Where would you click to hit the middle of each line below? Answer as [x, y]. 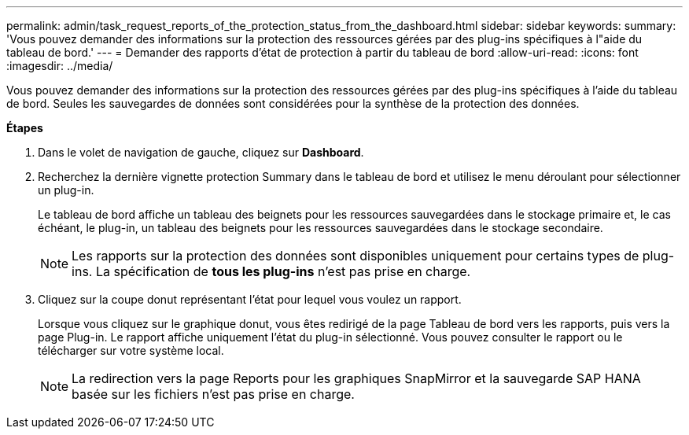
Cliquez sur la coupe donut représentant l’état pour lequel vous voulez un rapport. [250, 299]
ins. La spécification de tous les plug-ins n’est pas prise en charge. [271, 271]
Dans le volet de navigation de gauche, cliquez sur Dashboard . [201, 152]
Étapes [25, 128]
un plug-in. [66, 190]
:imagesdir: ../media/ [60, 66]
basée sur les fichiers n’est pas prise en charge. [213, 394]
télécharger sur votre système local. [131, 350]
